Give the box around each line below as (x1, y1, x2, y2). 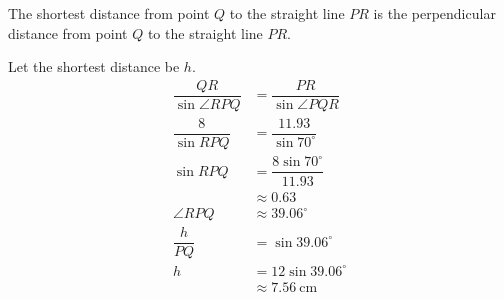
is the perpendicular (373, 3, 496, 23)
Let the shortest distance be (8, 56, 180, 77)
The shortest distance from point (8, 3, 210, 23)
